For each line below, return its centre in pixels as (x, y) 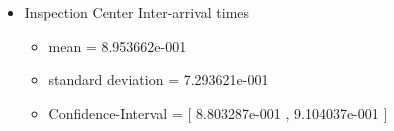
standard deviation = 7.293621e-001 (158, 79)
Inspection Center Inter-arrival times (137, 12)
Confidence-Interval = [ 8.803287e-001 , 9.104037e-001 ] (218, 112)
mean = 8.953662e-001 (117, 45)
